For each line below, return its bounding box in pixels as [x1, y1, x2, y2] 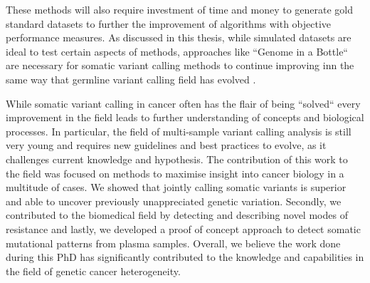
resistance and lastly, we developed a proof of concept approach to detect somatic [6, 221, 361, 236]
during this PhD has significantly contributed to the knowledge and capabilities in [6, 249, 364, 264]
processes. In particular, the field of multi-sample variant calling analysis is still [6, 123, 351, 138]
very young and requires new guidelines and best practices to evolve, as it [6, 138, 327, 153]
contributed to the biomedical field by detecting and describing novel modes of [6, 207, 348, 222]
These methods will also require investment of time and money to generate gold [6, 2, 354, 16]
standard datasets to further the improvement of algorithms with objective [6, 16, 332, 31]
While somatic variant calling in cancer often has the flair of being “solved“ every [6, 96, 361, 110]
